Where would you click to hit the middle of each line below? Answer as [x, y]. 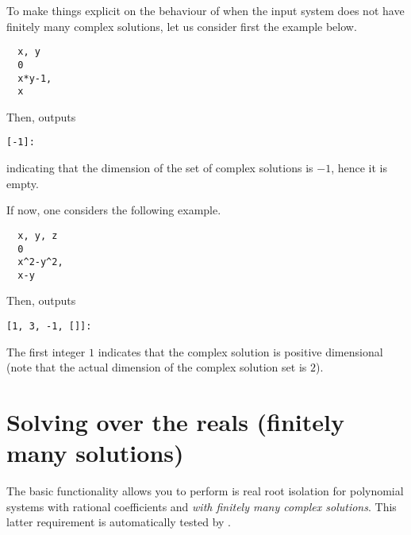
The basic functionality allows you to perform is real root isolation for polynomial [205, 491]
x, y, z [38, 235]
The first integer [46, 351]
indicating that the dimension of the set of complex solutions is [160, 168]
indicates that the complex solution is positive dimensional [240, 351]
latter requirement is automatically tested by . [119, 522]
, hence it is [359, 168]
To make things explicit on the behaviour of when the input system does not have [205, 10]
